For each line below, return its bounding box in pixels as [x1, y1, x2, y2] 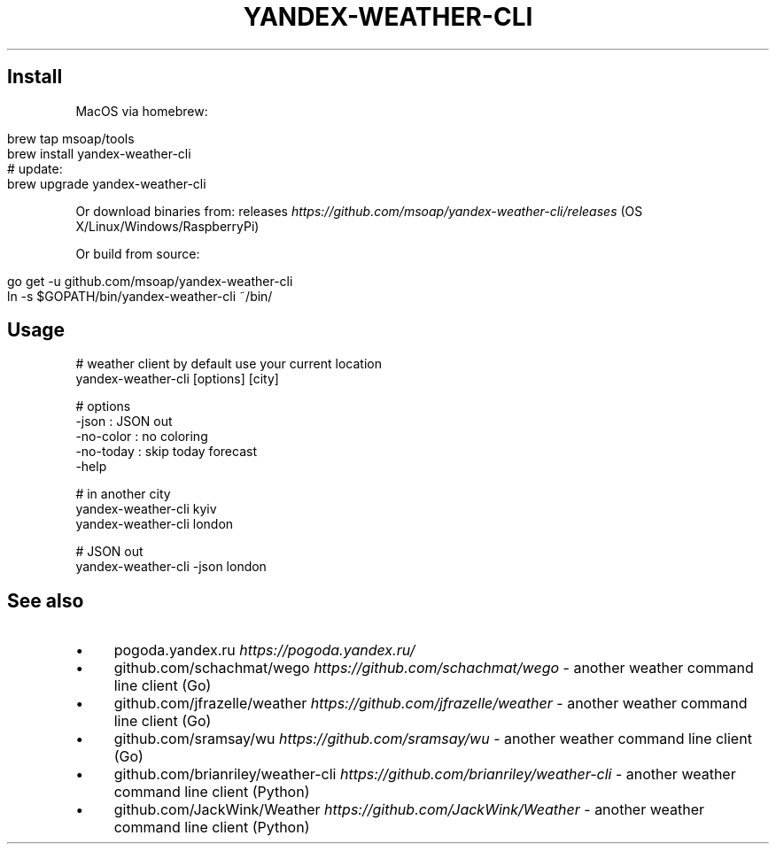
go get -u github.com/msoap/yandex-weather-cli [7, 273, 293, 289]
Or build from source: [75, 245, 200, 261]
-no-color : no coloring [75, 429, 208, 445]
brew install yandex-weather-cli [7, 145, 191, 161]
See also [7, 589, 84, 612]
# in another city [75, 486, 171, 502]
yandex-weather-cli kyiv [75, 501, 217, 517]
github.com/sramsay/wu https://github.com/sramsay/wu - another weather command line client [113, 730, 752, 748]
